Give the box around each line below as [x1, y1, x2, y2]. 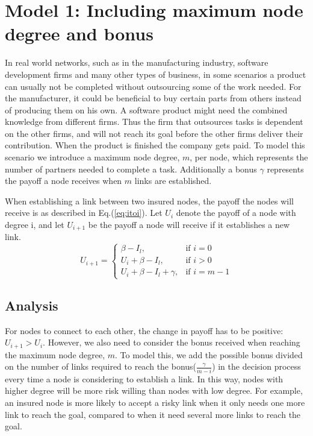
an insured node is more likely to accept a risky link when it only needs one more [5, 396, 305, 408]
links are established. [134, 174, 212, 187]
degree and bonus [5, 21, 153, 46]
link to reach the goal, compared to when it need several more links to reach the [5, 408, 301, 420]
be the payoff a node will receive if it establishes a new [88, 218, 290, 231]
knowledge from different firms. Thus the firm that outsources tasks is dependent [5, 115, 303, 128]
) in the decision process [212, 360, 301, 373]
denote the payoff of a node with [176, 206, 296, 219]
